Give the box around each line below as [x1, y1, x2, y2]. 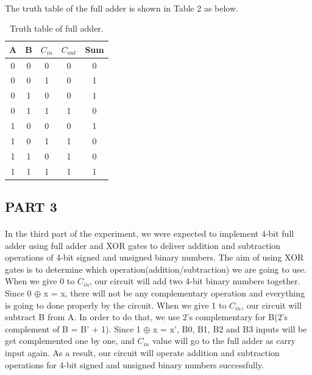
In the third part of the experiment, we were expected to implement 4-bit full [5, 227, 294, 239]
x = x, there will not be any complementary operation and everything [43, 286, 305, 299]
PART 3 [5, 197, 57, 216]
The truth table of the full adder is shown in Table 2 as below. [5, 1, 238, 14]
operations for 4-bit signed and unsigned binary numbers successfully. [5, 358, 264, 371]
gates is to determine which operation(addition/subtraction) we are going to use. [5, 262, 307, 275]
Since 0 [5, 286, 32, 299]
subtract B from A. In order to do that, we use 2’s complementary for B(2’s [5, 310, 288, 323]
